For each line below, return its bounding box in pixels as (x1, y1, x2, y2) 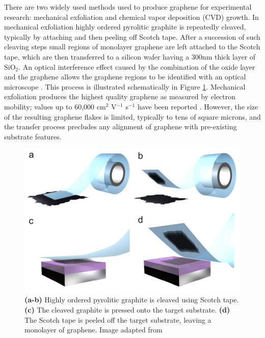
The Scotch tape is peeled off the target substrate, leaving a (24, 314, 211, 325)
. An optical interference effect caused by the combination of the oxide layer (18, 61, 255, 72)
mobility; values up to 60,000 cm (4, 101, 106, 111)
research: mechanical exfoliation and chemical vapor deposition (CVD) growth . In (4, 11, 259, 22)
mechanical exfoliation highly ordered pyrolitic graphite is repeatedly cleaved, (4, 21, 246, 32)
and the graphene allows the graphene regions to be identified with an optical (4, 71, 246, 82)
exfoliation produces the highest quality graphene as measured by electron (4, 91, 235, 102)
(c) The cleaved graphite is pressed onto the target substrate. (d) (24, 304, 230, 315)
